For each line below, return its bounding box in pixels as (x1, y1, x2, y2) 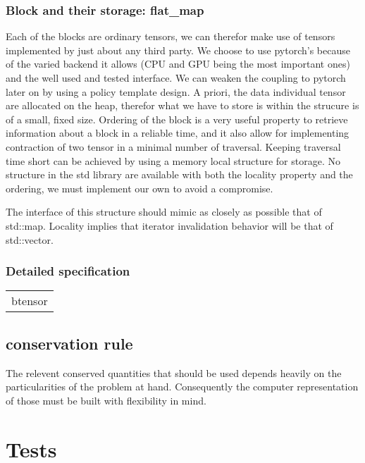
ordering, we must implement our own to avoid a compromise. (6, 180, 273, 195)
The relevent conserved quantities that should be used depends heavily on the (6, 365, 342, 380)
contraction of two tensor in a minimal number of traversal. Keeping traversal (6, 139, 341, 154)
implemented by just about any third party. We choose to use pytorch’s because (6, 42, 350, 57)
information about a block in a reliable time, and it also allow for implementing (6, 125, 349, 140)
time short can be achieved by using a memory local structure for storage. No (6, 153, 340, 168)
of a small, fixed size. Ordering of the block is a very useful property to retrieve (6, 111, 348, 126)
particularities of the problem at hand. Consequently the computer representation (6, 379, 359, 394)
